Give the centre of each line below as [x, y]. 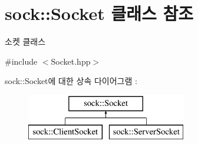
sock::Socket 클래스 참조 [99, 13]
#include [21, 61]
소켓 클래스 [25, 41]
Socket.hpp [71, 61]
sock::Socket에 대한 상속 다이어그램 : [71, 81]
